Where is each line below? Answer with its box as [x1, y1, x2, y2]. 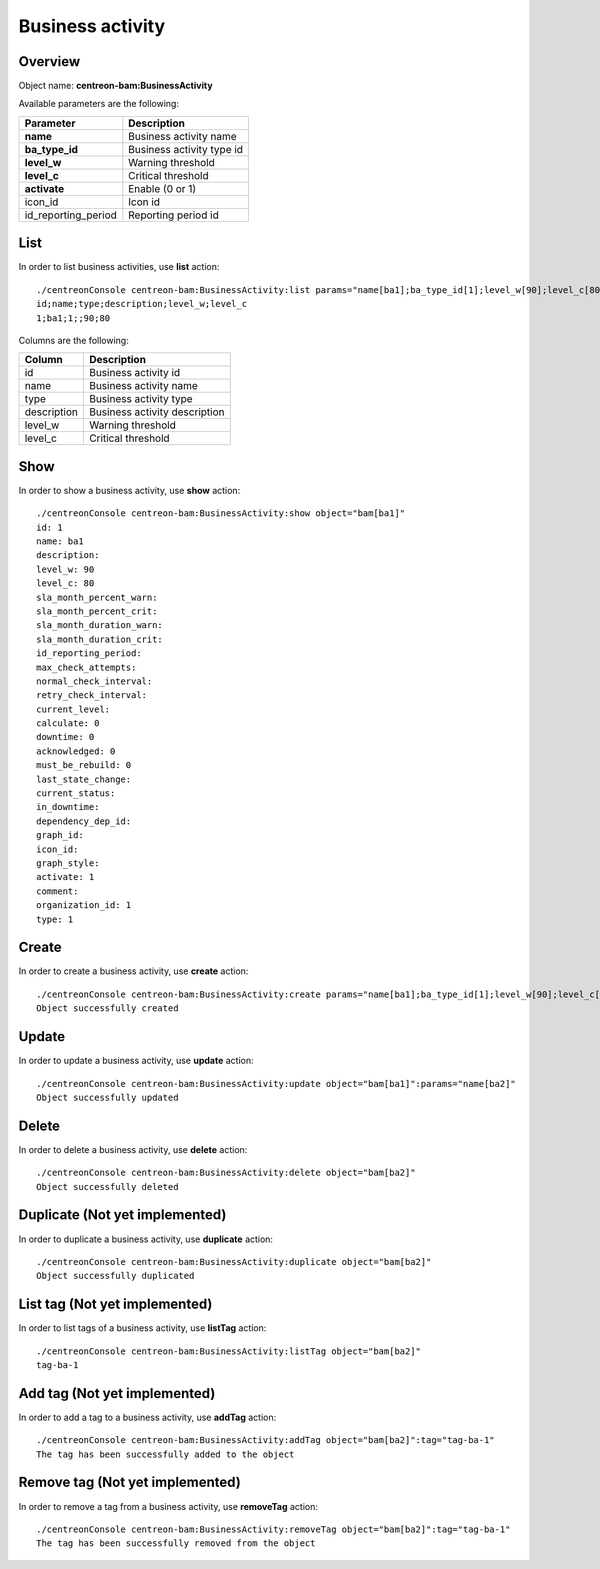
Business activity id [88, 366, 181, 380]
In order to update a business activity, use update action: [18, 1055, 254, 1067]
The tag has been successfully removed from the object [36, 1538, 316, 1549]
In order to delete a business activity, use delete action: [18, 1143, 248, 1155]
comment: [36, 885, 79, 897]
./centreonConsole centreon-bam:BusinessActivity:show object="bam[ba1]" [36, 508, 406, 519]
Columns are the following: [18, 334, 129, 346]
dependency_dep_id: [36, 815, 132, 827]
